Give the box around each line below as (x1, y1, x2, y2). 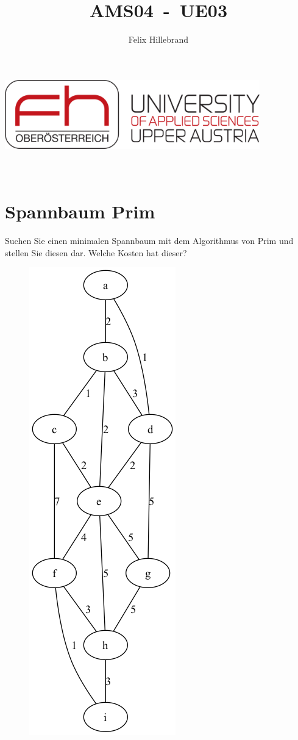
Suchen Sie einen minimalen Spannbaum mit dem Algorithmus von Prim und (5, 234, 294, 246)
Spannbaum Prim (5, 199, 155, 224)
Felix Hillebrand (128, 33, 189, 46)
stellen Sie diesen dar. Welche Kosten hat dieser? (5, 246, 187, 259)
